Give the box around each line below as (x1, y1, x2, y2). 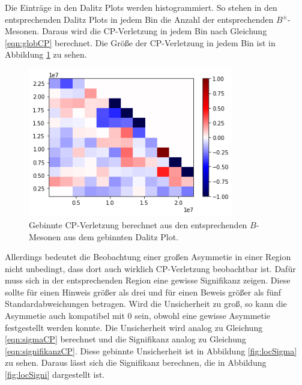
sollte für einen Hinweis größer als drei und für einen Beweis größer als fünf (5, 285, 282, 298)
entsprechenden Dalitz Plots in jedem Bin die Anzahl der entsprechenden (5, 13, 274, 25)
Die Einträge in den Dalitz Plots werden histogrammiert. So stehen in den (5, 1, 277, 13)
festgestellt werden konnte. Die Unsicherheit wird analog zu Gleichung (5, 321, 263, 333)
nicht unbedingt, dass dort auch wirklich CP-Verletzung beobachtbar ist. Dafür (5, 262, 296, 274)
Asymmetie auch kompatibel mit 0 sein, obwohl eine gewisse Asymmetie (5, 309, 271, 322)
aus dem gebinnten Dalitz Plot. (64, 230, 179, 243)
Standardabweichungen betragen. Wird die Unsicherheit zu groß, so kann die (5, 297, 287, 310)
